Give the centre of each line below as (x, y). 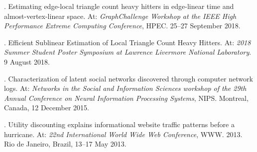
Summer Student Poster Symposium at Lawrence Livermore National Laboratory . (128, 52)
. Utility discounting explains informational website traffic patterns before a (119, 124)
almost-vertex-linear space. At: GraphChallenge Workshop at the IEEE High (120, 16)
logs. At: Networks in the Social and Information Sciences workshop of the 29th (125, 88)
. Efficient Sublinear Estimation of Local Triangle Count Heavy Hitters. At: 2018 (128, 42)
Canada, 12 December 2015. (47, 108)
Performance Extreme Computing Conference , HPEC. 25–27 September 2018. (122, 26)
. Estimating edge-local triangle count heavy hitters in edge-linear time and (119, 6)
